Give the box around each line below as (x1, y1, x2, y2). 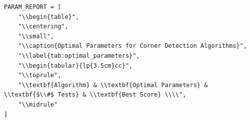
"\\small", (18, 32, 54, 40)
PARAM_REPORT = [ (4, 3, 61, 10)
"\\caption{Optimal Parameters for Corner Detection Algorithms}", (18, 42, 247, 50)
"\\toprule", (18, 72, 61, 79)
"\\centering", (18, 23, 68, 30)
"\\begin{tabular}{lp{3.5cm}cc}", (18, 62, 133, 69)
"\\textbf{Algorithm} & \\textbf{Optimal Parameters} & (18, 81, 208, 89)
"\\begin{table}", (18, 13, 79, 20)
